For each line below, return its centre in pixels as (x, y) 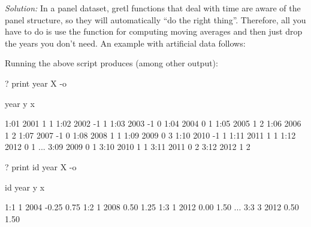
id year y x (25, 187)
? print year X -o (36, 83)
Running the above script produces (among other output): (111, 63)
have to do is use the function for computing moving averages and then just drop (154, 31)
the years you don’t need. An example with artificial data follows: (125, 43)
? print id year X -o (41, 166)
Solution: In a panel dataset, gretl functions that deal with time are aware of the (153, 8)
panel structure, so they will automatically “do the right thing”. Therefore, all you (155, 19)
